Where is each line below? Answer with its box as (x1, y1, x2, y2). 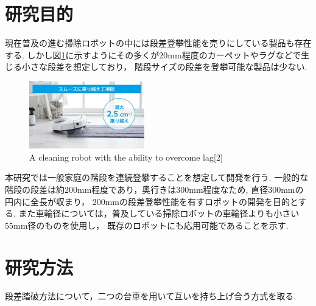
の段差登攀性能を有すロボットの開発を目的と (119, 195, 298, 207)
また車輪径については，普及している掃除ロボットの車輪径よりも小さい (18, 207, 300, 220)
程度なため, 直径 (203, 183, 269, 195)
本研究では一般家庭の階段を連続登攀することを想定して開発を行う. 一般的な (5, 171, 309, 184)
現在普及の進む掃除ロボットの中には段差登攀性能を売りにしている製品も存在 (5, 37, 312, 49)
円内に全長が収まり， (5, 195, 90, 207)
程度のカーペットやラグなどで (181, 48, 301, 61)
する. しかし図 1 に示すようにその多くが (5, 48, 160, 61)
